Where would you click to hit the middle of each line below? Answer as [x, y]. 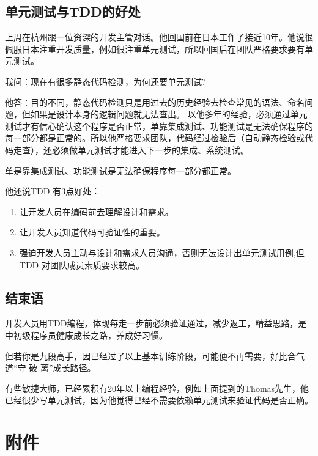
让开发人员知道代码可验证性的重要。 [92, 232]
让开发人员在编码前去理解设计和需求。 [96, 211]
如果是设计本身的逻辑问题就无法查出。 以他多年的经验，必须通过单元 [169, 114]
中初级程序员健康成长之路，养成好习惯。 [86, 335]
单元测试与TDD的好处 [73, 11]
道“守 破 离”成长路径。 [50, 368]
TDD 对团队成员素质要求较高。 [82, 264]
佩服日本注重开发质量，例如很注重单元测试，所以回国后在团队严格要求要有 [155, 49]
